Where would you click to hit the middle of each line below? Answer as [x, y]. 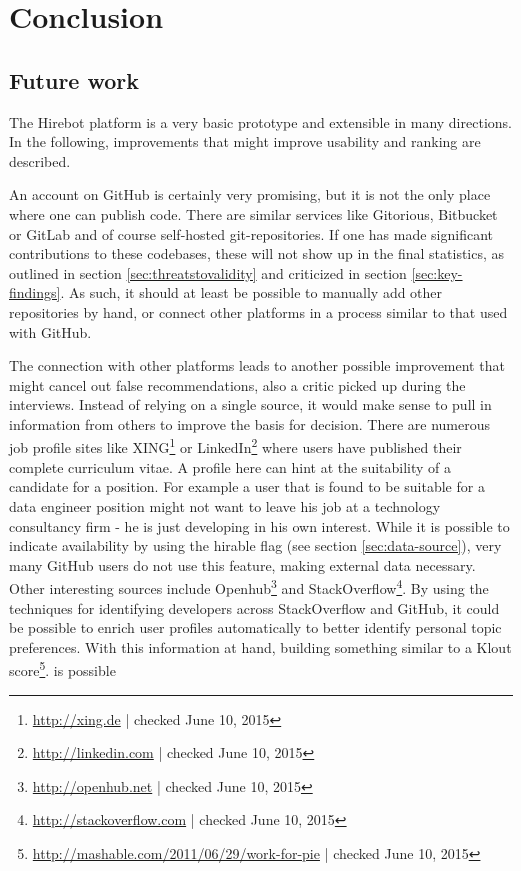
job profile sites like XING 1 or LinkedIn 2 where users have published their [235, 446]
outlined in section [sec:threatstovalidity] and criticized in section [208, 272]
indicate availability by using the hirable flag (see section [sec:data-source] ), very [255, 545]
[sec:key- [437, 272]
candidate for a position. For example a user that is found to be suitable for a [247, 486]
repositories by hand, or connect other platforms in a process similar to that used [258, 311]
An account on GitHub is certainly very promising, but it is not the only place [250, 194]
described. [40, 160]
